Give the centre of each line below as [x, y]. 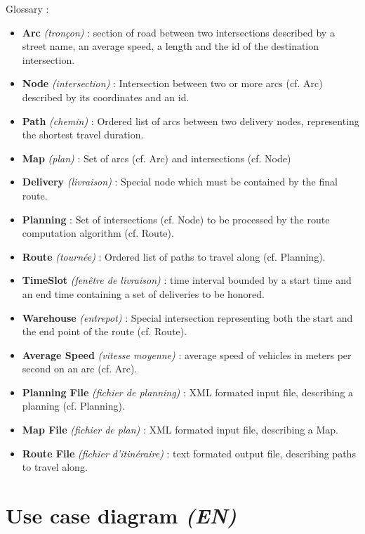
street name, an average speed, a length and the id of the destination [171, 46]
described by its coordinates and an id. [106, 97]
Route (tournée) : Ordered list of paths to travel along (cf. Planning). [174, 256]
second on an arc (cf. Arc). [80, 369]
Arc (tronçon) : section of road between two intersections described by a [178, 32]
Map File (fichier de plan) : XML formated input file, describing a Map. [180, 430]
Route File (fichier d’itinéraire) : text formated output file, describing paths [189, 453]
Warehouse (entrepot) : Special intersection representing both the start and [187, 317]
